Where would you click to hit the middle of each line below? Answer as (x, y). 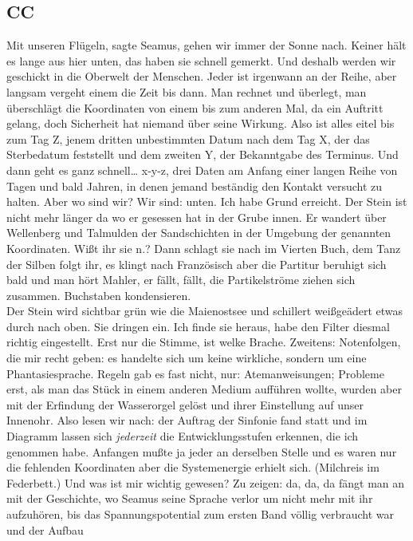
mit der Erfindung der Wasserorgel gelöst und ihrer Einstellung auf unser (185, 404)
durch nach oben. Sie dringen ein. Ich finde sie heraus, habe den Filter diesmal (198, 326)
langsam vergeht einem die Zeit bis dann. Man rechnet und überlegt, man (187, 91)
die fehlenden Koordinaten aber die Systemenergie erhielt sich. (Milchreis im (193, 467)
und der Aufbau (45, 529)
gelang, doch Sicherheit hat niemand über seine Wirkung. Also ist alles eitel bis (201, 123)
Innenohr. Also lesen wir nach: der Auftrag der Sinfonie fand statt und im (187, 420)
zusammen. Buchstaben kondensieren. (99, 295)
